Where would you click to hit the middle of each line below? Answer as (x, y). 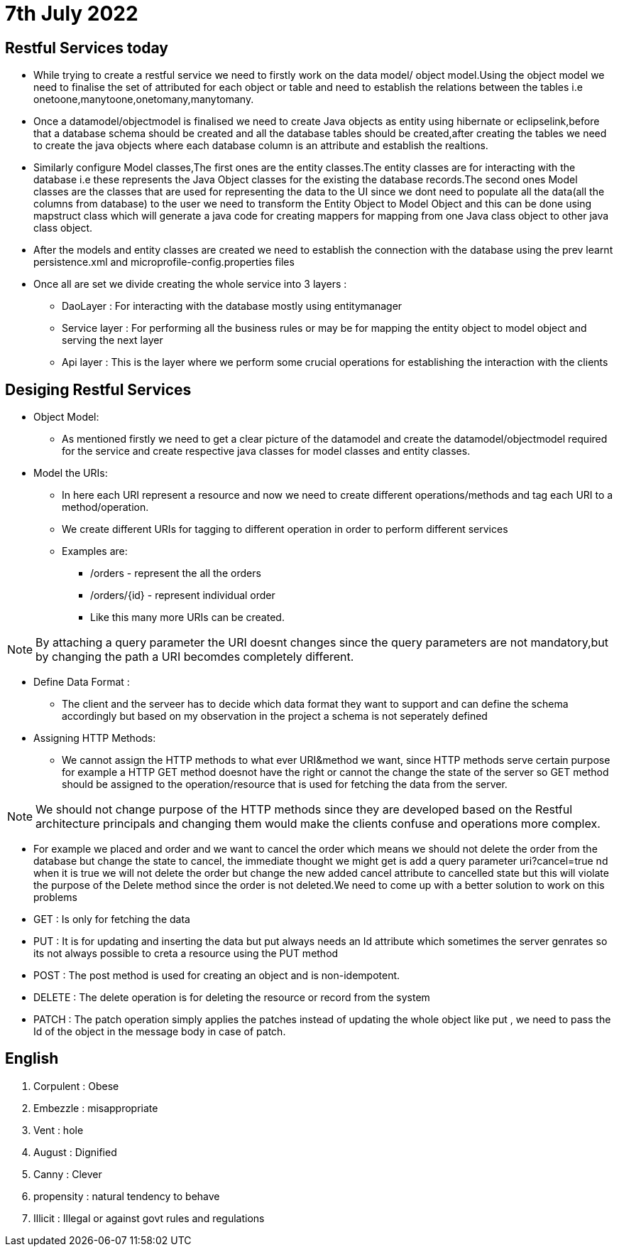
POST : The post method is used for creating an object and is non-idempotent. (217, 976)
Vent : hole (59, 1130)
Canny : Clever (68, 1174)
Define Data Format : (82, 682)
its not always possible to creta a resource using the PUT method (186, 954)
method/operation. (105, 507)
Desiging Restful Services (98, 389)
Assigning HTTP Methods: (95, 738)
